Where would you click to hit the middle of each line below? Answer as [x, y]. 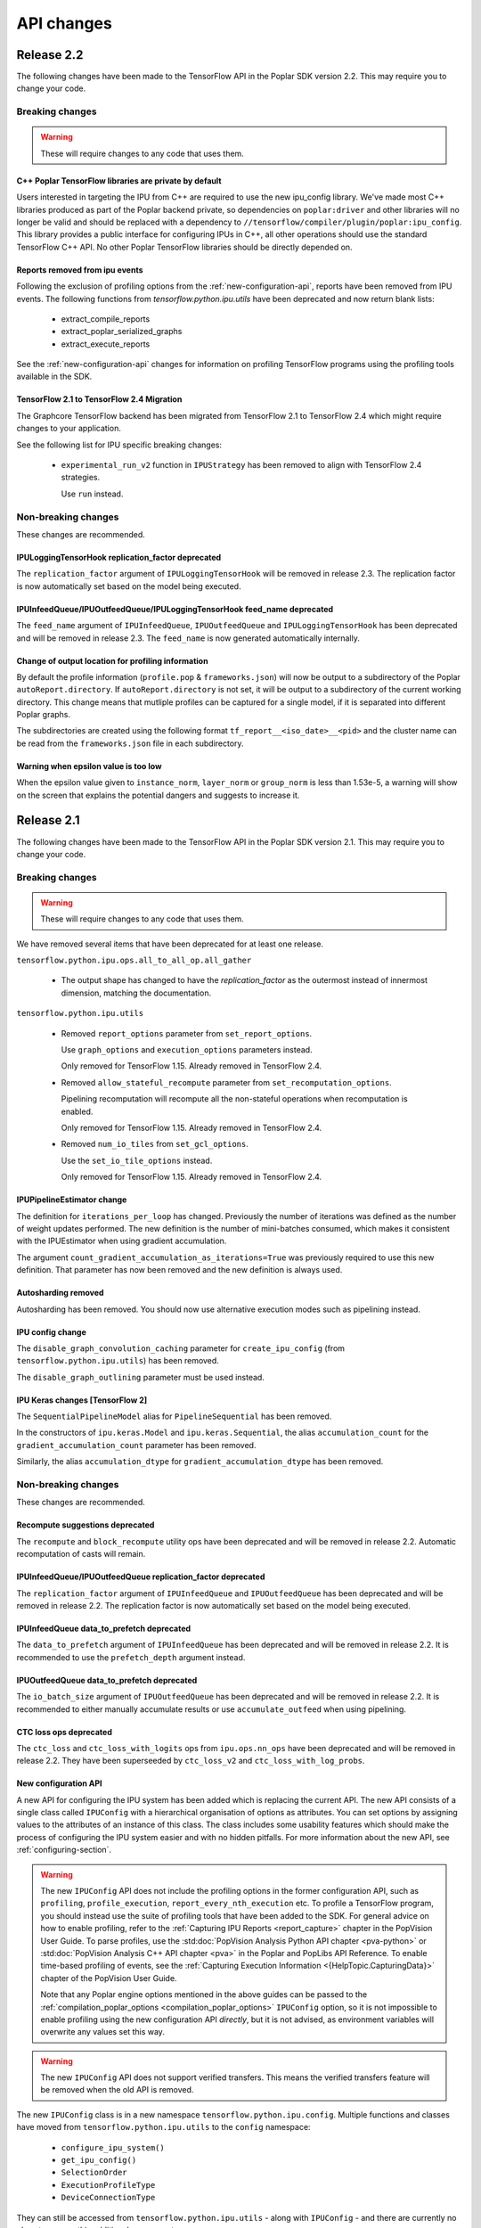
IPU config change [51, 1331]
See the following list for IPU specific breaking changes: [119, 445]
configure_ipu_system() [113, 2147]
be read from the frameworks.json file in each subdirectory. [130, 743]
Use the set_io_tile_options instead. [137, 1160]
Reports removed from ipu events [80, 270]
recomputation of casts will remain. [81, 1554]
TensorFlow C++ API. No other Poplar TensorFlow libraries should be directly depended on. [184, 247]
